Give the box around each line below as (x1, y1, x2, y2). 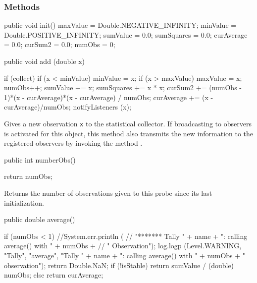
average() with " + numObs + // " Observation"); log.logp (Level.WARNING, (4, 240, 242, 251)
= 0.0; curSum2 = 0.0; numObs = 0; (4, 39, 115, 50)
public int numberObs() (4, 154, 76, 165)
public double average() (4, 214, 75, 225)
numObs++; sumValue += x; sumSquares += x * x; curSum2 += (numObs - (4, 82, 242, 93)
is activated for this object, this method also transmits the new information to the (4, 128, 254, 138)
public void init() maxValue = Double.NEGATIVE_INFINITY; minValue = (4, 20, 237, 30)
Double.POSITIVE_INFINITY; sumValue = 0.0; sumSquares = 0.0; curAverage (4, 29, 248, 40)
